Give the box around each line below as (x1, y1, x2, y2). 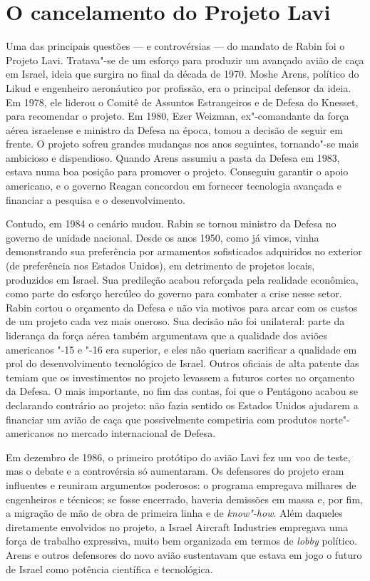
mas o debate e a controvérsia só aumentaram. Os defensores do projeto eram (6, 463, 344, 478)
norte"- (319, 411, 350, 426)
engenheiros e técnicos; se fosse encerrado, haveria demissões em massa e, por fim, (6, 491, 363, 506)
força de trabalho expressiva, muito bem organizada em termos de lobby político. (6, 533, 357, 548)
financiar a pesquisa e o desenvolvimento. (6, 192, 185, 207)
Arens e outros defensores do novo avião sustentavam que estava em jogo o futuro (6, 547, 362, 562)
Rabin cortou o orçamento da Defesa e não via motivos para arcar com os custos (6, 299, 358, 314)
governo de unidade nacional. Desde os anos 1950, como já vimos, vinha (6, 230, 319, 245)
